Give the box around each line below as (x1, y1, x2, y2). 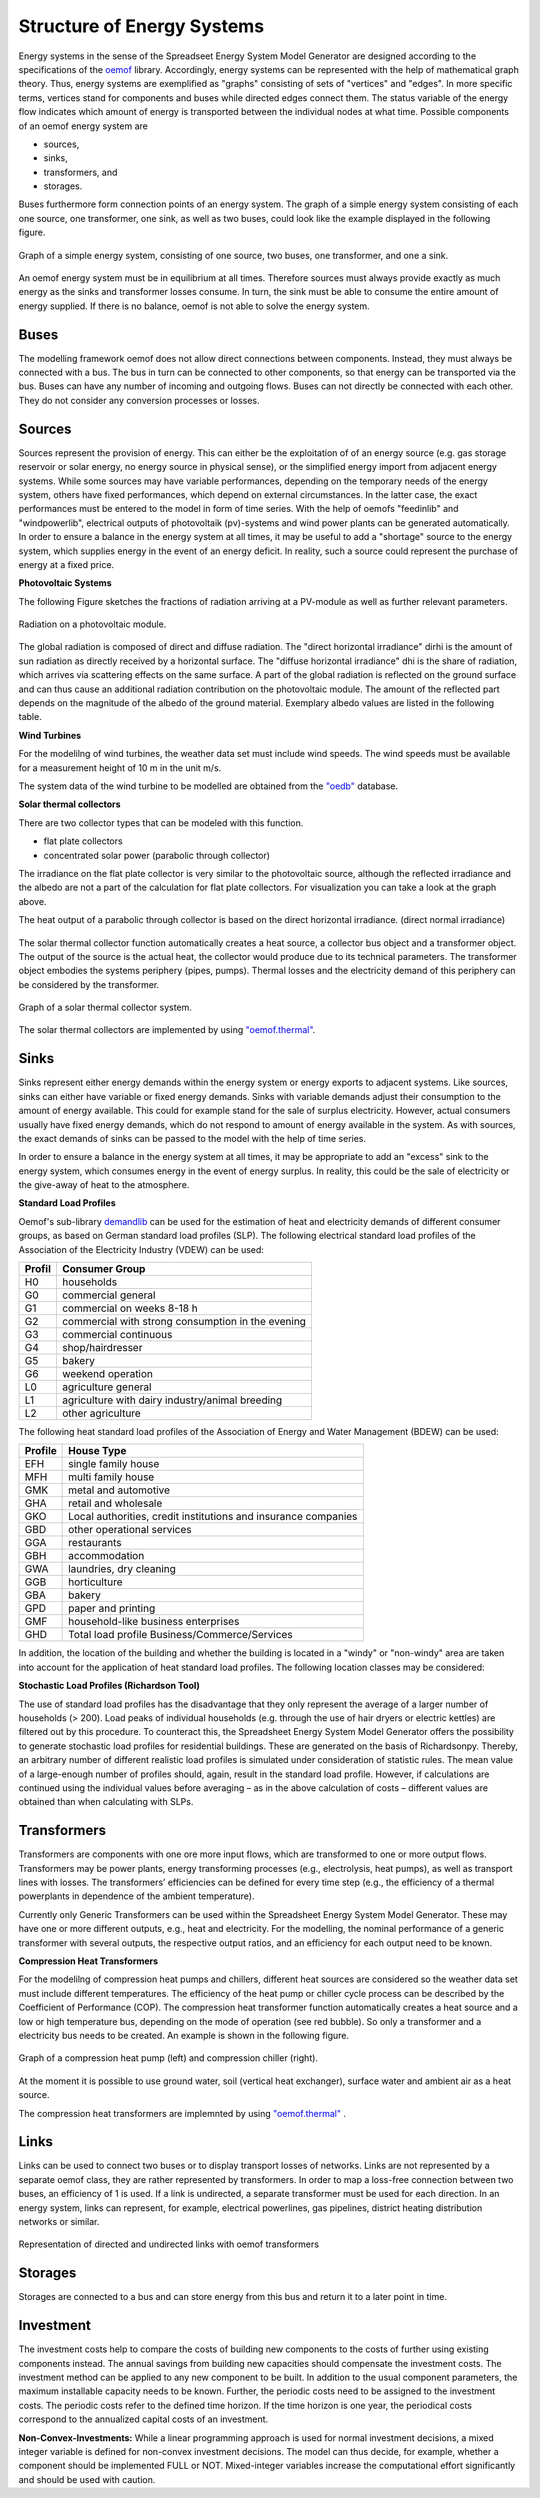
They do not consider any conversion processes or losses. (18, 394, 260, 406)
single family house (68, 1457, 160, 1471)
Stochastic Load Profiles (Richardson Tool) (18, 1680, 200, 1692)
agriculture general (61, 1380, 152, 1394)
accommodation (68, 1549, 145, 1563)
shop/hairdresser (61, 1341, 143, 1355)
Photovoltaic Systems (18, 577, 112, 589)
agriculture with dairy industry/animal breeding (61, 1393, 283, 1407)
